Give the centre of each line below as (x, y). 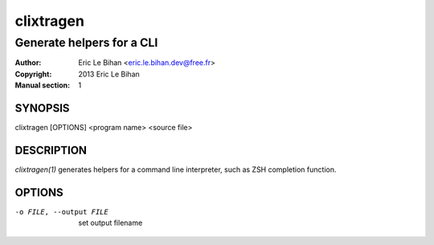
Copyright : (33, 74)
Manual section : (43, 85)
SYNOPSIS (42, 108)
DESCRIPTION (51, 150)
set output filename (111, 223)
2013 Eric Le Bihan (109, 74)
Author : (28, 63)
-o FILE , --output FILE (61, 212)
